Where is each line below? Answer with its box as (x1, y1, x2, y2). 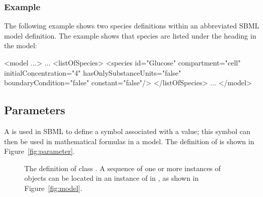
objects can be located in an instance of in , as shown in (24, 173, 199, 183)
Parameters (4, 102, 65, 118)
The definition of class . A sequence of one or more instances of (24, 162, 221, 173)
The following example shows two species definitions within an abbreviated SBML (4, 20, 259, 31)
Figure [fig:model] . (24, 182, 82, 193)
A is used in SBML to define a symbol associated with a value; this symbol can (4, 125, 251, 136)
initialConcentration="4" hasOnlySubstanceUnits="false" (4, 67, 181, 78)
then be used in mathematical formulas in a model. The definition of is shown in (4, 136, 254, 146)
